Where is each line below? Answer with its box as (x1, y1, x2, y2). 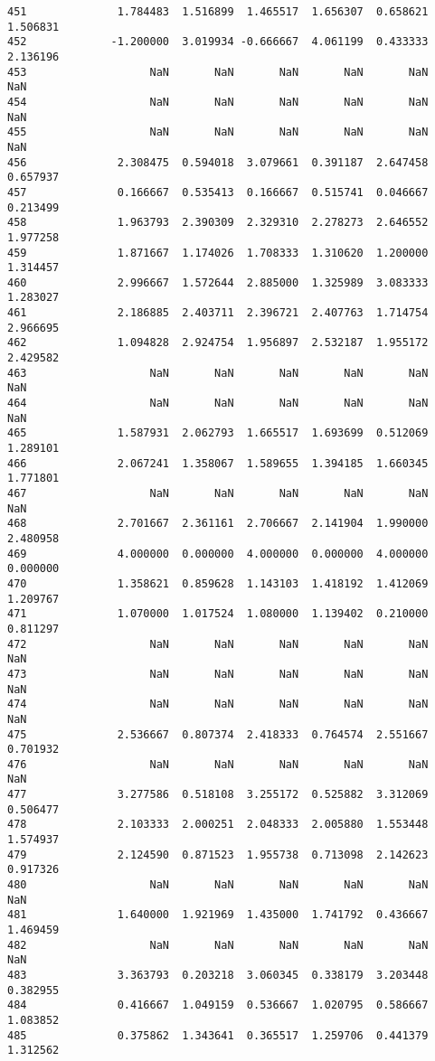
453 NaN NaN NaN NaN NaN (7, 65, 429, 79)
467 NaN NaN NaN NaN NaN (7, 487, 429, 500)
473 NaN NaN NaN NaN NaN (7, 667, 429, 681)
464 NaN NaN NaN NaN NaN (7, 397, 429, 410)
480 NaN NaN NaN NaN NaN (7, 878, 429, 892)
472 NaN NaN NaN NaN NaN (7, 637, 429, 651)
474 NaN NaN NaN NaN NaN (7, 698, 429, 711)
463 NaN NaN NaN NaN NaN (7, 366, 429, 380)
